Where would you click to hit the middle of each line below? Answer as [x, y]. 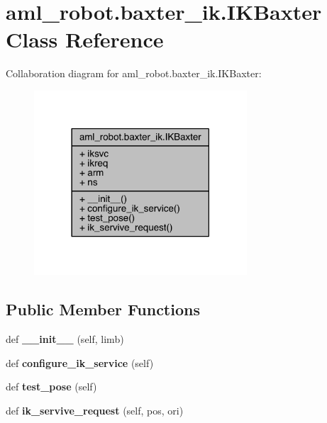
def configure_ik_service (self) [80, 362]
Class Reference [85, 39]
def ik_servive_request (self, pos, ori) [95, 410]
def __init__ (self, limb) [65, 339]
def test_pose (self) [51, 387]
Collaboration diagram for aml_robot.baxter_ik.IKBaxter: [134, 73]
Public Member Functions [103, 309]
